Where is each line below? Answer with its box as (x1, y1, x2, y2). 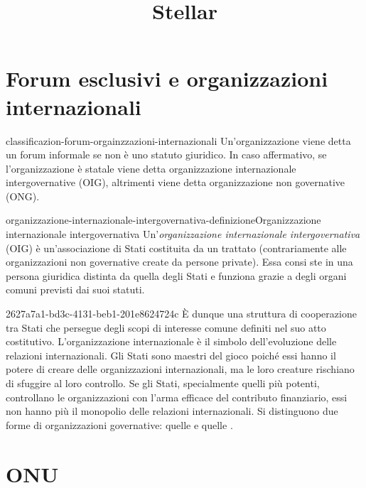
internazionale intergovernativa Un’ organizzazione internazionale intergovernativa (6, 227, 360, 242)
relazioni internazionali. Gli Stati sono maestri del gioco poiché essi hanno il (6, 347, 336, 362)
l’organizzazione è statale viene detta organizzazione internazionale (6, 161, 296, 175)
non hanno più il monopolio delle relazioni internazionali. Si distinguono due (6, 403, 338, 418)
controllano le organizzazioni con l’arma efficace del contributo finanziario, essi (6, 389, 348, 404)
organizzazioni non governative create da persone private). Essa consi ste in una (6, 254, 353, 269)
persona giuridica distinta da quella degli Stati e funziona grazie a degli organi (6, 268, 347, 283)
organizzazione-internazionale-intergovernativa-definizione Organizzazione (6, 212, 321, 227)
